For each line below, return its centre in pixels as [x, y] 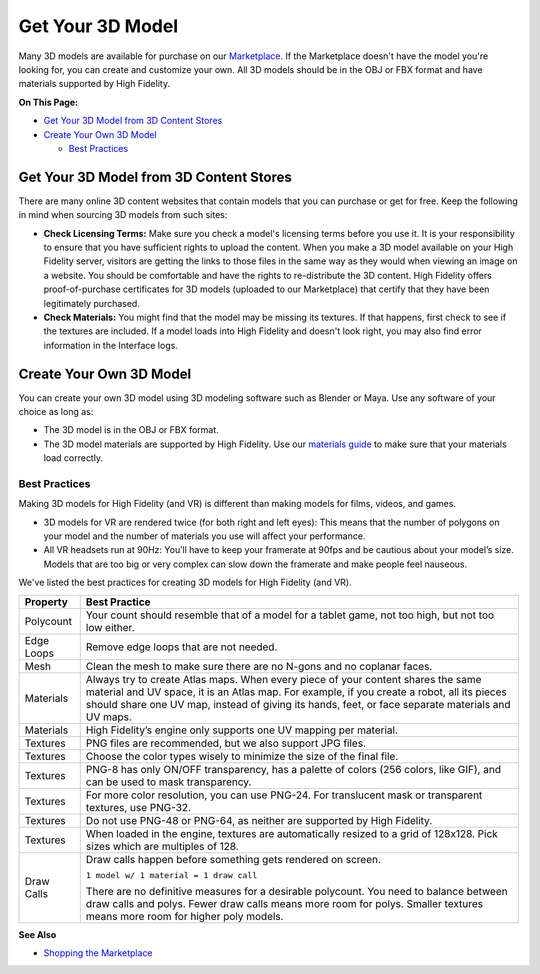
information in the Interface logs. [111, 345]
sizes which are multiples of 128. [162, 846]
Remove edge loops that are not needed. [181, 647]
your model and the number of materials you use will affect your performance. [204, 536]
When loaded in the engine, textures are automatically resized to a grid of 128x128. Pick [292, 833]
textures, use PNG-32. [138, 807]
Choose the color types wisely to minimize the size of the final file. [242, 756]
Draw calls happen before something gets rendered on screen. [233, 859]
